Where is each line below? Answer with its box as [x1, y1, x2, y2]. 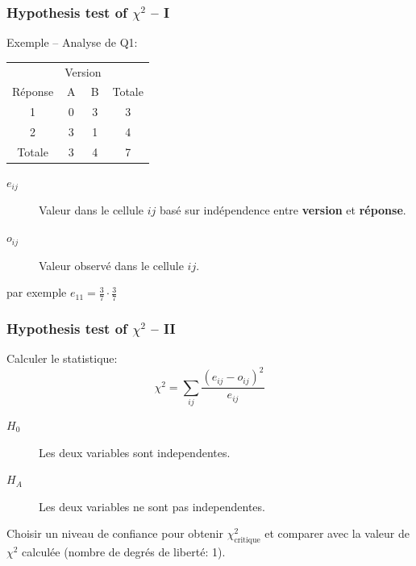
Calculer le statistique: [6, 350, 118, 367]
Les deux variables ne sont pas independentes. [39, 497, 265, 514]
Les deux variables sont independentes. [39, 443, 231, 460]
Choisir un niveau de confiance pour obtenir [6, 525, 223, 542]
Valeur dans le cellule [39, 202, 144, 218]
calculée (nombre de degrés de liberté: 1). [22, 543, 226, 560]
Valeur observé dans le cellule [39, 256, 184, 273]
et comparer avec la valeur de [264, 525, 410, 542]
